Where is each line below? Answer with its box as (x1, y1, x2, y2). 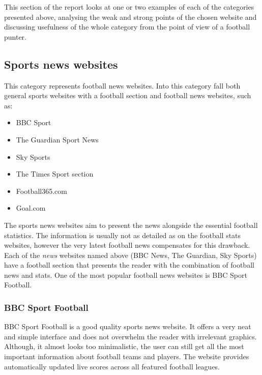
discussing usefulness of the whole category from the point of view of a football (4, 21, 250, 32)
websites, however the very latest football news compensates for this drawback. (4, 240, 250, 250)
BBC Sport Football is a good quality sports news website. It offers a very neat (4, 321, 251, 332)
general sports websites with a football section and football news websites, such (4, 90, 251, 101)
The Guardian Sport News (16, 134, 99, 145)
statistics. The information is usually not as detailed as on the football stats (4, 229, 241, 240)
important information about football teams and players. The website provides (4, 351, 249, 362)
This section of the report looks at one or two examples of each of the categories (4, 2, 254, 12)
